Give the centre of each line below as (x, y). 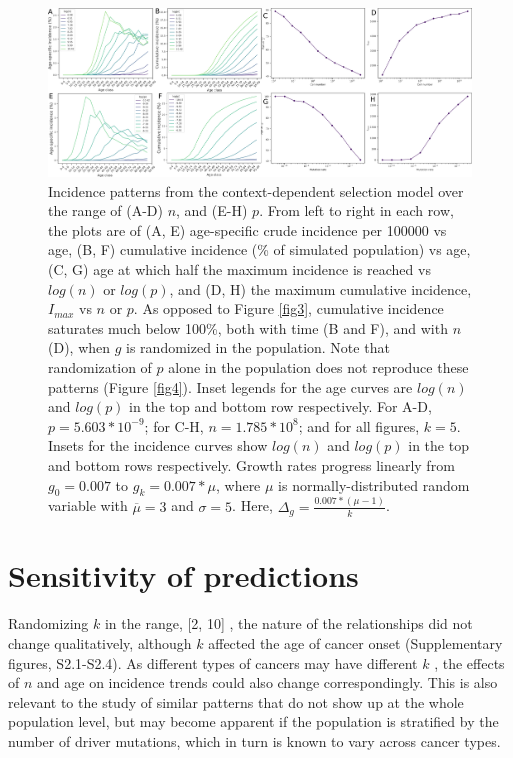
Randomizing (48, 623)
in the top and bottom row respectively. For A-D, (280, 406)
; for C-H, (174, 425)
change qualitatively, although (100, 642)
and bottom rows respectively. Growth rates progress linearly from (251, 465)
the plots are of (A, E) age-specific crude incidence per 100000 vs (247, 229)
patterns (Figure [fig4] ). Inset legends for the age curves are (230, 386)
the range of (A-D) (105, 210)
